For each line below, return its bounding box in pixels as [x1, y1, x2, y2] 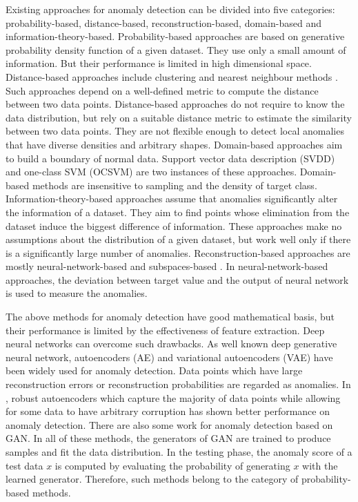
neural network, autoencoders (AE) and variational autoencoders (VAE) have [6, 349, 333, 364]
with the [302, 458, 338, 472]
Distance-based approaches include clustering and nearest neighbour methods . [6, 69, 338, 84]
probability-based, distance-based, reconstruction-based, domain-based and [6, 15, 321, 30]
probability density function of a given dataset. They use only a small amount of [6, 42, 346, 57]
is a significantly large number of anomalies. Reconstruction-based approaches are [6, 245, 350, 260]
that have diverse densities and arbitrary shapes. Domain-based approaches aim [6, 137, 343, 151]
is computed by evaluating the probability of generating [54, 458, 290, 472]
